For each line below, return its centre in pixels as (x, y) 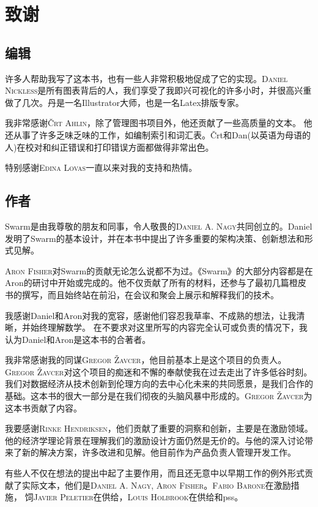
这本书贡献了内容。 (43, 407)
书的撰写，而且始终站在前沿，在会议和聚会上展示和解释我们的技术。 (142, 294)
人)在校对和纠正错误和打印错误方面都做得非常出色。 (109, 147)
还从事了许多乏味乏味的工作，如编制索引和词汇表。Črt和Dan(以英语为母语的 (158, 134)
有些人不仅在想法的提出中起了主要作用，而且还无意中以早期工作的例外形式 (155, 473)
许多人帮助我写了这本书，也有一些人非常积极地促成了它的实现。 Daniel (146, 78)
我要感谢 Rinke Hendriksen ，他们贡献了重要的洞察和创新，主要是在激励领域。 (159, 428)
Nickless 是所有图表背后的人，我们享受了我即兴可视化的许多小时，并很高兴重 (158, 90)
